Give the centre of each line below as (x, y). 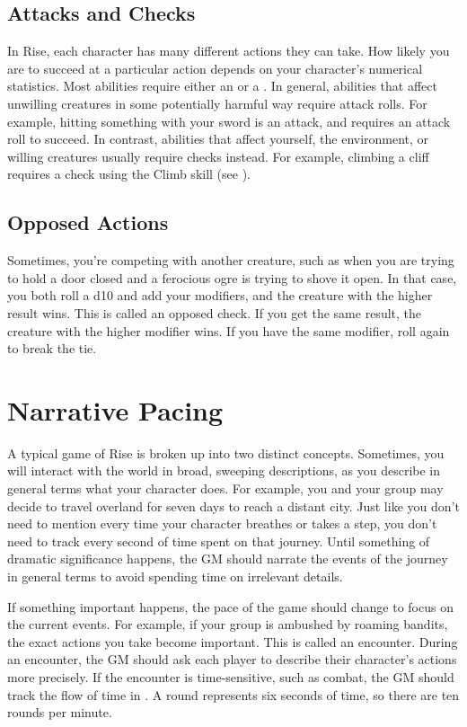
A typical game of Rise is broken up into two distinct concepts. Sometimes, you (226, 452)
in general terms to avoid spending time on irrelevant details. (175, 576)
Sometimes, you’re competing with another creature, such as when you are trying (231, 260)
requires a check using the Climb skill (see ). (129, 174)
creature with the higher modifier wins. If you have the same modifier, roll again (229, 330)
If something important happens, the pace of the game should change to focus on (230, 606)
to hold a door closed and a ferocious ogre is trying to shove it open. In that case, (232, 277)
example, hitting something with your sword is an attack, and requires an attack (229, 121)
